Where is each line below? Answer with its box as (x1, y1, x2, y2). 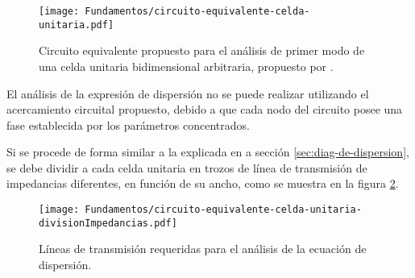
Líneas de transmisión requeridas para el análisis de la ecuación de (39, 240, 367, 257)
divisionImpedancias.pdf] (39, 217, 177, 229)
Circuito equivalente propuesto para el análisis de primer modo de (39, 42, 365, 59)
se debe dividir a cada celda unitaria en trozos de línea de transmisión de (6, 159, 367, 176)
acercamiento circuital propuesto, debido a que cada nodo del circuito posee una (6, 101, 403, 118)
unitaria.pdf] (39, 19, 114, 31)
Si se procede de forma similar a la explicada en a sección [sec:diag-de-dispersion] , (6, 143, 409, 160)
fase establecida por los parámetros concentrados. (6, 116, 250, 133)
